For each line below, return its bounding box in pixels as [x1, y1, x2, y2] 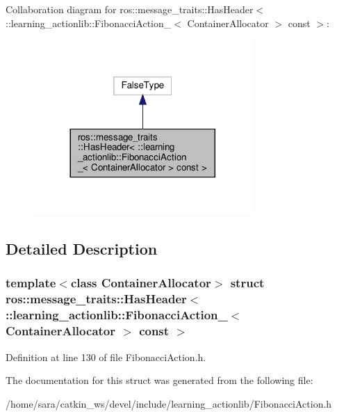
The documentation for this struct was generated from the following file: [6, 373, 313, 387]
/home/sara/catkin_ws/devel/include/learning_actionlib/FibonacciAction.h [6, 396, 332, 410]
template [6, 274, 56, 291]
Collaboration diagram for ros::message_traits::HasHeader [6, 2, 254, 16]
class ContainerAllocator [70, 274, 211, 291]
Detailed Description [6, 238, 158, 259]
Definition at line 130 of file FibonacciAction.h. [6, 349, 206, 364]
